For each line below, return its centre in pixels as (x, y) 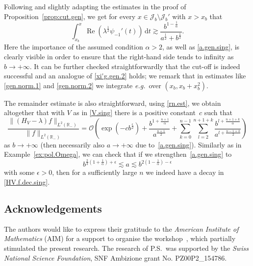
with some (19, 172)
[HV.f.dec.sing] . (27, 181)
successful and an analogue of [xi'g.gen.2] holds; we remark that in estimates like (125, 76)
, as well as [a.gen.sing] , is (201, 47)
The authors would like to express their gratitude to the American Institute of (121, 229)
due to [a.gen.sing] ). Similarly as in (189, 144)
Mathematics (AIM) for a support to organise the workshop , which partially (120, 238)
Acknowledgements (53, 208)
